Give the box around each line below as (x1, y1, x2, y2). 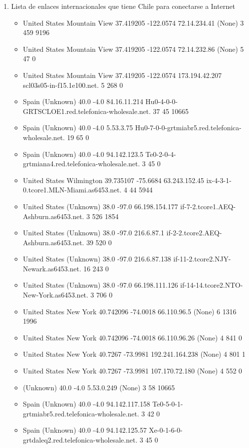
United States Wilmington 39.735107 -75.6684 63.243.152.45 (23, 175, 204, 185)
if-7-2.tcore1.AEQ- (180, 201, 236, 211)
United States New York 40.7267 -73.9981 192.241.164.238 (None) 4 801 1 (23, 349, 246, 359)
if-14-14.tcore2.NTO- (180, 280, 243, 290)
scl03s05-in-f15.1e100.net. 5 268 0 (23, 79, 123, 90)
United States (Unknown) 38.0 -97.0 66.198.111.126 (23, 280, 178, 290)
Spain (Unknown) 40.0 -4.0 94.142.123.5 (23, 149, 143, 159)
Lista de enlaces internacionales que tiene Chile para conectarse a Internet (11, 1, 235, 11)
